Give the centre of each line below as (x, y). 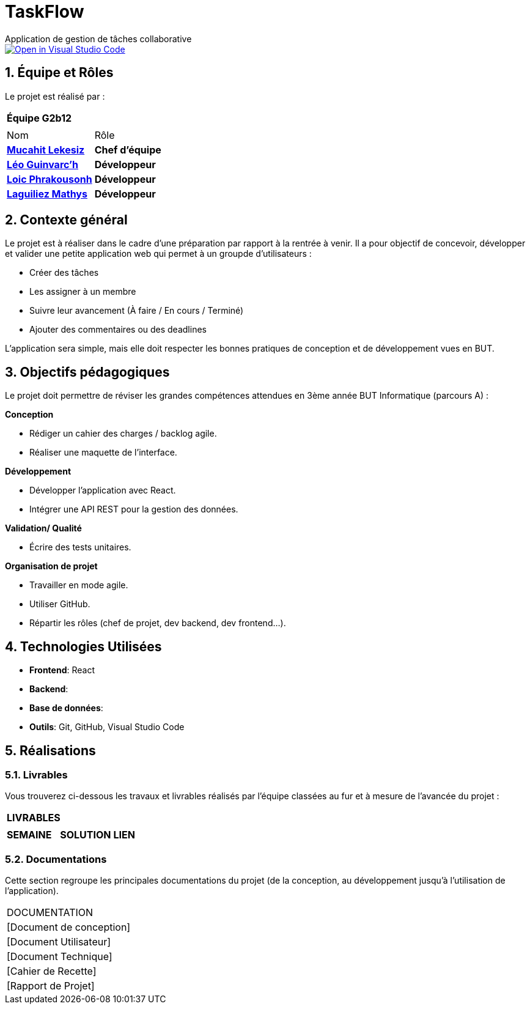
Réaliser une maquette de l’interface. (103, 453)
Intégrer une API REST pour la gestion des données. (134, 509)
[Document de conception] (69, 927)
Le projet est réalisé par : (55, 96)
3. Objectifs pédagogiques (87, 372)
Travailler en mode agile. (79, 585)
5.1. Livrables (36, 774)
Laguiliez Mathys (47, 194)
